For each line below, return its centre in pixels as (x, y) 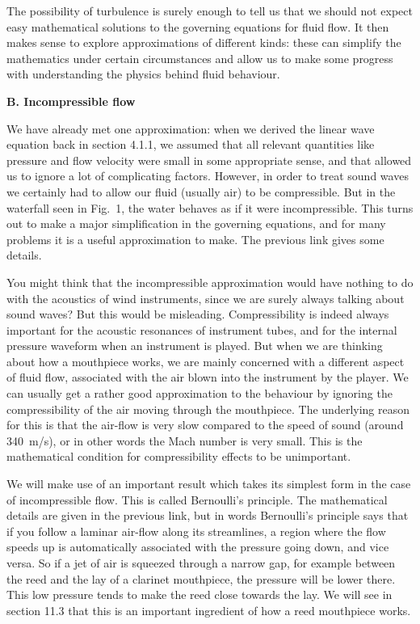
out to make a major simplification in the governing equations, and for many (196, 223)
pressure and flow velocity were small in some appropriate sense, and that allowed (209, 160)
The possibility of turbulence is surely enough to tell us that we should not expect (210, 11)
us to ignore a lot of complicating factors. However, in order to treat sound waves (208, 176)
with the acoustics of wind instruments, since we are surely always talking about (206, 298)
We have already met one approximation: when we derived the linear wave (191, 128)
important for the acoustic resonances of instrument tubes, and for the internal (202, 329)
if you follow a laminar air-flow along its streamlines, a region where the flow (196, 531)
